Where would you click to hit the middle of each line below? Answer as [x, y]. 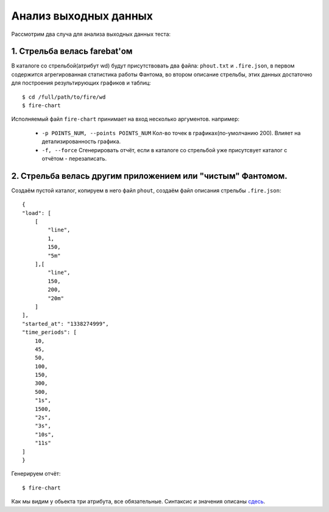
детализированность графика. [81, 142]
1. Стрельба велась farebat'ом [72, 51]
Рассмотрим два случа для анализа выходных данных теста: [91, 34]
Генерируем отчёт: [36, 474]
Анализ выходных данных [82, 16]
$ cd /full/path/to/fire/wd [64, 97]
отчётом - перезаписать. [74, 158]
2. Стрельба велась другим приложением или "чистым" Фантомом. [149, 176]
